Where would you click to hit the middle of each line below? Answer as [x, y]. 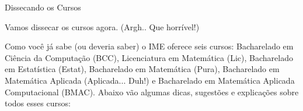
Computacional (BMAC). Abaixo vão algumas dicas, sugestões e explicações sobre [152, 92]
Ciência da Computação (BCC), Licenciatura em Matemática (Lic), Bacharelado [149, 57]
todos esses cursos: [38, 103]
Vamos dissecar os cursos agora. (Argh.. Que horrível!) [102, 26]
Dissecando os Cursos [43, 7]
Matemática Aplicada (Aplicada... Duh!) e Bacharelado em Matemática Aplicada [150, 80]
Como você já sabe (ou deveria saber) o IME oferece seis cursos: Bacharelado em [149, 46]
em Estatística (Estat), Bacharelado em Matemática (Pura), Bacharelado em [142, 69]
